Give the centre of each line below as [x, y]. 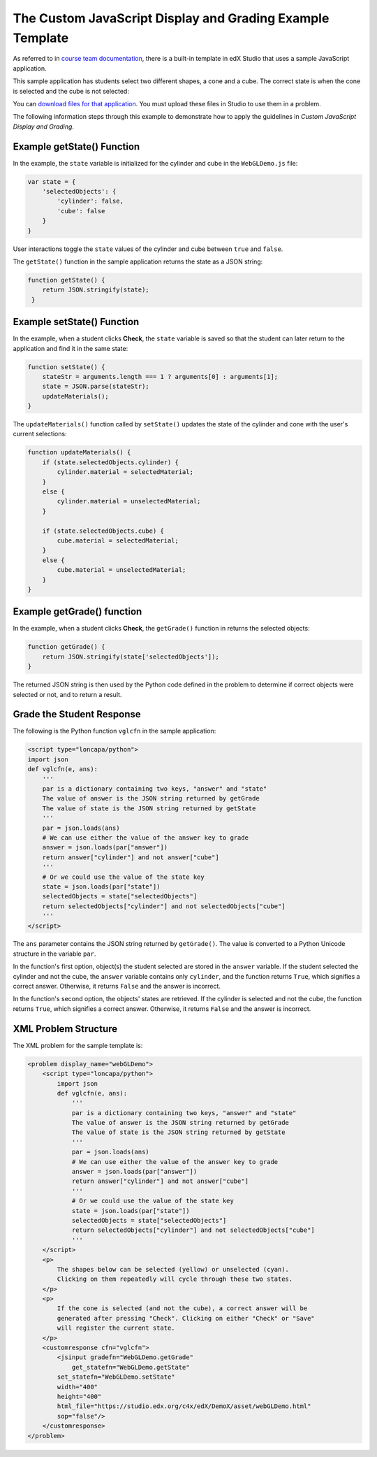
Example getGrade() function [77, 612]
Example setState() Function [76, 322]
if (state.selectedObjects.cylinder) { [111, 462]
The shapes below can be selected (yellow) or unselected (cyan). [173, 1269]
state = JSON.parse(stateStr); [96, 387]
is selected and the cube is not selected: [71, 91]
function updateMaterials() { [79, 452]
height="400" [79, 1397]
